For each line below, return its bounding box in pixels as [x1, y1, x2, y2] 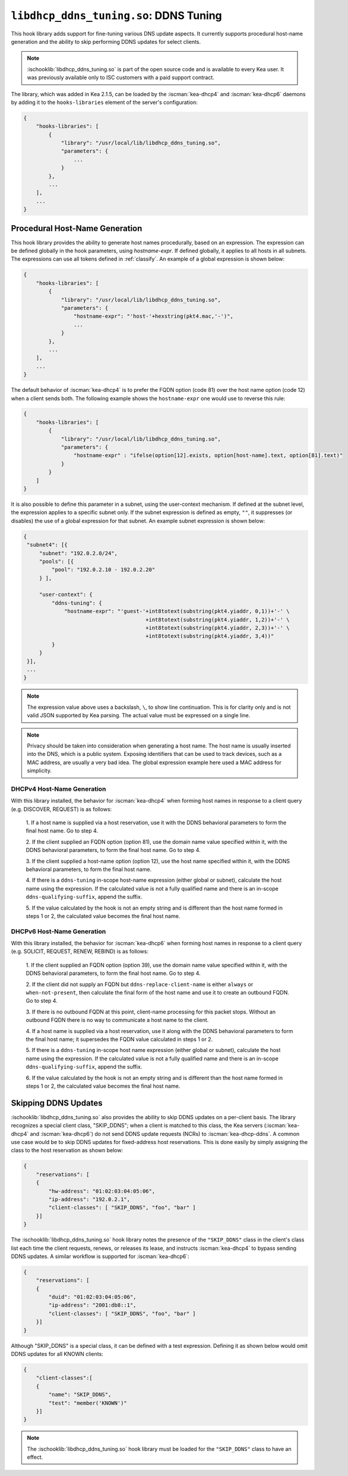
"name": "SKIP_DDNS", [48, 1391, 112, 1398]
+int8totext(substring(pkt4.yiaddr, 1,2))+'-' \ [145, 616, 290, 623]
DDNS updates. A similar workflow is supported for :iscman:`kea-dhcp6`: [11, 1253, 189, 1260]
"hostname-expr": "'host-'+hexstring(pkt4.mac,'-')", [73, 313, 234, 320]
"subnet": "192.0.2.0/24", [39, 550, 118, 556]
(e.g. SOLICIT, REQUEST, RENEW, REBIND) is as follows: [11, 948, 148, 955]
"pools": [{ [39, 558, 74, 565]
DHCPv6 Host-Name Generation [11, 927, 106, 935]
